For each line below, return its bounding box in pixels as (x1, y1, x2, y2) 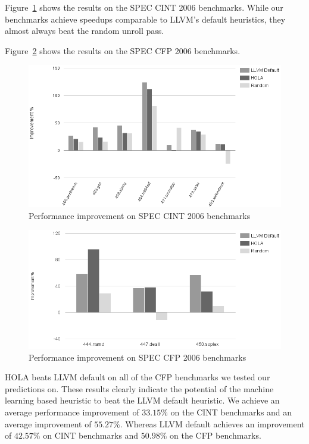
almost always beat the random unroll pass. (5, 24, 164, 37)
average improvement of (5, 417, 92, 430)
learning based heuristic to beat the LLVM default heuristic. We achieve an (5, 394, 280, 407)
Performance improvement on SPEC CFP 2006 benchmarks (29, 351, 246, 363)
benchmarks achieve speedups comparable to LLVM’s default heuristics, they (5, 12, 286, 25)
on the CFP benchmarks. (170, 429, 261, 442)
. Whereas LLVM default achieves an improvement (120, 417, 305, 430)
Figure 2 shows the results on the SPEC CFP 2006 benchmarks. (5, 44, 241, 57)
